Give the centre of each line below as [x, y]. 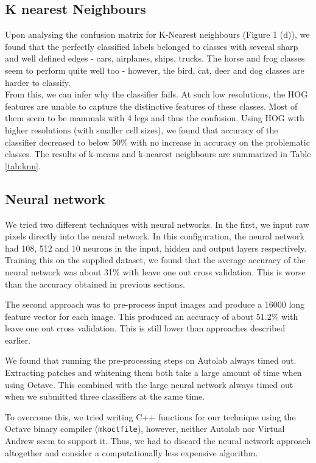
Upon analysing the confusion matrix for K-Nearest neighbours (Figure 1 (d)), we [157, 34]
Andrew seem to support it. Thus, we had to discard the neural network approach [158, 441]
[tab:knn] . [23, 165]
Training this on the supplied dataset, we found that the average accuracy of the [155, 260]
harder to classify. [38, 82]
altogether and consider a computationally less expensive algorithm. [132, 452]
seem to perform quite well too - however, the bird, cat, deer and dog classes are [155, 70]
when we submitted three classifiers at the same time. [105, 396]
